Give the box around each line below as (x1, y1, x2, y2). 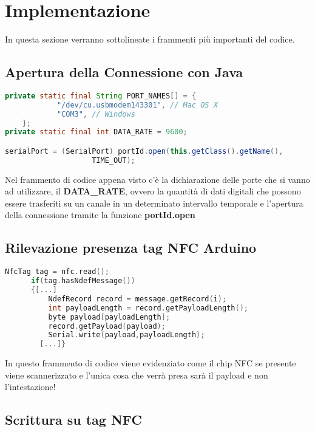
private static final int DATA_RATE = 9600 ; (5, 128, 188, 137)
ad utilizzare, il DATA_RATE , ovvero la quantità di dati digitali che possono (5, 185, 301, 197)
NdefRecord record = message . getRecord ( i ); (48, 294, 227, 303)
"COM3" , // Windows (56, 109, 135, 118)
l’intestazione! (5, 380, 56, 393)
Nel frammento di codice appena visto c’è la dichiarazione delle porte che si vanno (5, 173, 310, 185)
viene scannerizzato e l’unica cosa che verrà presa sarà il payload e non (5, 368, 268, 381)
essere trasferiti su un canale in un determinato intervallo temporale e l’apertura (5, 196, 303, 209)
